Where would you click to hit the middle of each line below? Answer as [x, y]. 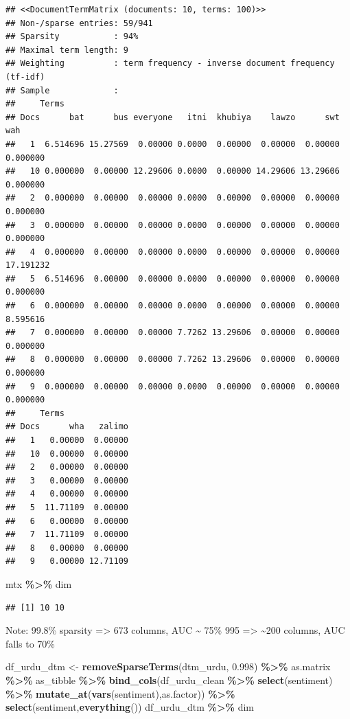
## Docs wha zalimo [67, 427]
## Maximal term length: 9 [67, 50]
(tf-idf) [25, 77]
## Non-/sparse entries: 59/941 [79, 23]
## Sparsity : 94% [72, 37]
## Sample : [62, 90]
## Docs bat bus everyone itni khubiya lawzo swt [173, 117]
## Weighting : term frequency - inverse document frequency [170, 64]
